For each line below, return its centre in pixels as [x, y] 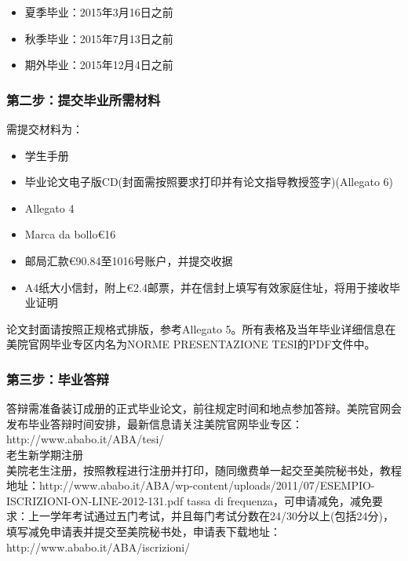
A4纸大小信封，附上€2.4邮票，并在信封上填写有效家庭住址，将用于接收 [207, 287]
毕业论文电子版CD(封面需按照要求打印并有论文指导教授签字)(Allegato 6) [209, 182]
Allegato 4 [49, 208]
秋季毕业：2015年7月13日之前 [99, 38]
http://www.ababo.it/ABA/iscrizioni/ [98, 546]
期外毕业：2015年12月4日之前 [99, 65]
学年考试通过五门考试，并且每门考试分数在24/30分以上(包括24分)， [222, 516]
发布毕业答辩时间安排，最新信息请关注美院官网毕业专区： [155, 423]
